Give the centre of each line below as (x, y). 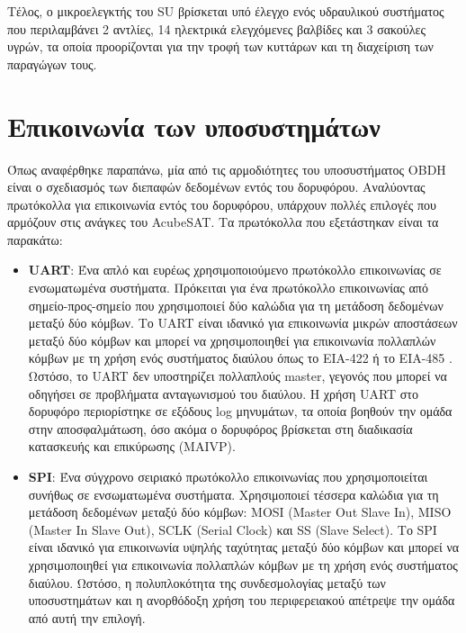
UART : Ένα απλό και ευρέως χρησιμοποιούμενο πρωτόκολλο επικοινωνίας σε (235, 270)
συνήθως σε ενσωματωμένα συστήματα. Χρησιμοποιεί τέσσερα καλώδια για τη (233, 494)
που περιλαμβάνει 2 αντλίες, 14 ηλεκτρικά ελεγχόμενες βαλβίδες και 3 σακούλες (216, 28)
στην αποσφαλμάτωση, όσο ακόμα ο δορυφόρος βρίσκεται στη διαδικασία (220, 428)
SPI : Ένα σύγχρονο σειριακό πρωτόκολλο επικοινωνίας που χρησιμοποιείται (228, 476)
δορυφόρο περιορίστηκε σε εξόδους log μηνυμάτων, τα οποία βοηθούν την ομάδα (240, 411)
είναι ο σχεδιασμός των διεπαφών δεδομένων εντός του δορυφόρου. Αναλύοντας (216, 187)
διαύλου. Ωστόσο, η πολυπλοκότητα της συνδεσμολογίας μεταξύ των (207, 582)
